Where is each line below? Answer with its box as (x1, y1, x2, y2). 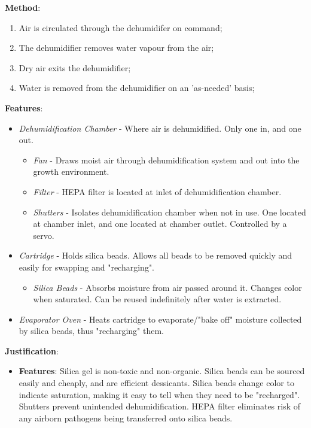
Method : (5, 1, 41, 13)
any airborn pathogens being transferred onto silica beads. (19, 411, 233, 424)
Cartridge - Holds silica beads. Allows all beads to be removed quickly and (19, 249, 292, 262)
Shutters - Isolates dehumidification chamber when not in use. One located (33, 205, 306, 218)
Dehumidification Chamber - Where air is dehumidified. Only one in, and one (19, 122, 301, 134)
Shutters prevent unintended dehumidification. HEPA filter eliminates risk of (19, 400, 301, 412)
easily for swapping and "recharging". (19, 260, 155, 273)
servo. (33, 229, 54, 241)
